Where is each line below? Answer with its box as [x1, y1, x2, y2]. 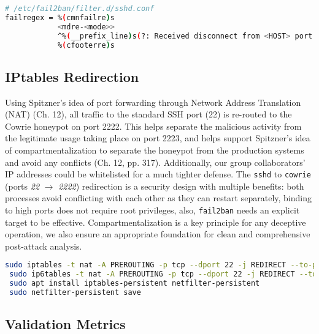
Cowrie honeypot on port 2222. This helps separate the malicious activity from [5, 119, 302, 132]
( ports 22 [5, 179, 40, 192]
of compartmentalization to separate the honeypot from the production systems [5, 143, 304, 156]
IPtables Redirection [5, 67, 139, 86]
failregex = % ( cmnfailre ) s [5, 13, 115, 22]
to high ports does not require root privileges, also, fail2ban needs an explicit [5, 203, 300, 216]
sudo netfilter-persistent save [9, 288, 141, 297]
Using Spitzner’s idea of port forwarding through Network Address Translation [5, 95, 301, 108]
